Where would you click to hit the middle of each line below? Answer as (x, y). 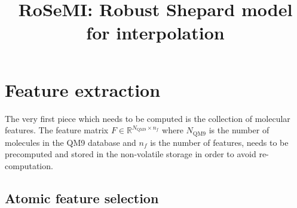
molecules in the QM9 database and (71, 142)
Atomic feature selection (82, 198)
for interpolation (155, 33)
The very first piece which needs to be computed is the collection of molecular (148, 118)
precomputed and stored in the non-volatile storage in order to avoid (131, 154)
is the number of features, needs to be (219, 142)
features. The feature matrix (57, 130)
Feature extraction (83, 89)
